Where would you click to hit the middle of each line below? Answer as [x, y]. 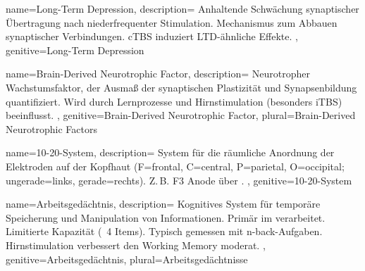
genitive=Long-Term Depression [75, 50]
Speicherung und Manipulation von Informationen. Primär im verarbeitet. [166, 217]
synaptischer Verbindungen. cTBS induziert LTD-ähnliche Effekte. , [152, 36]
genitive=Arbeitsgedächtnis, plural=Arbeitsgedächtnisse [127, 259]
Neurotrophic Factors [51, 128]
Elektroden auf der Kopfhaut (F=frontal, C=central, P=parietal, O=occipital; [175, 166]
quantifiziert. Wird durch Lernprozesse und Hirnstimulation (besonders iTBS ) [174, 101]
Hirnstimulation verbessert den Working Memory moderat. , [136, 245]
